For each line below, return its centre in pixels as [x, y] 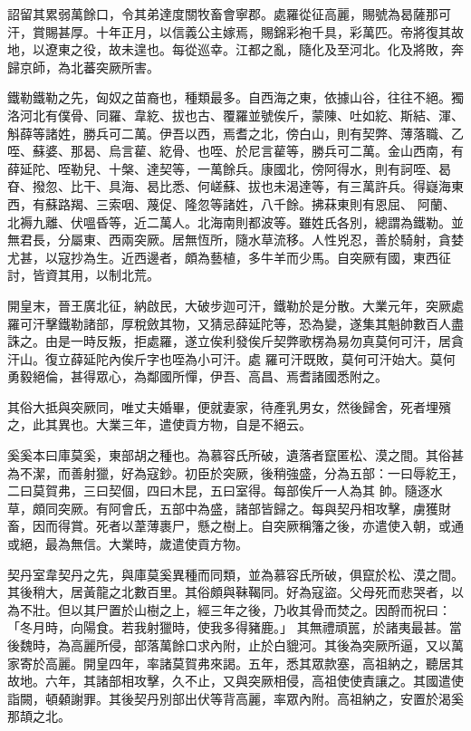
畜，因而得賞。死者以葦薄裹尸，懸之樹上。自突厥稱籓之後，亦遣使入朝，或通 [235, 526]
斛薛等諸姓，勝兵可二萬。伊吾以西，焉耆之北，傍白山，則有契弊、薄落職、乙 [235, 133]
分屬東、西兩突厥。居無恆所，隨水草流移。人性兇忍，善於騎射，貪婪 [260, 240]
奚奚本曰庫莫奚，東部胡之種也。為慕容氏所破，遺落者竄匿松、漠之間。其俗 [229, 455]
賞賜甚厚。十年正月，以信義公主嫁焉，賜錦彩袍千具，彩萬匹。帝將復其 [241, 31]
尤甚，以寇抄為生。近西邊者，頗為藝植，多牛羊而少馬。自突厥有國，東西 [223, 257]
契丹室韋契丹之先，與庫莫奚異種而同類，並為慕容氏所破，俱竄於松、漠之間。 [235, 574]
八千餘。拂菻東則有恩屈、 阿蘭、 [358, 203]
